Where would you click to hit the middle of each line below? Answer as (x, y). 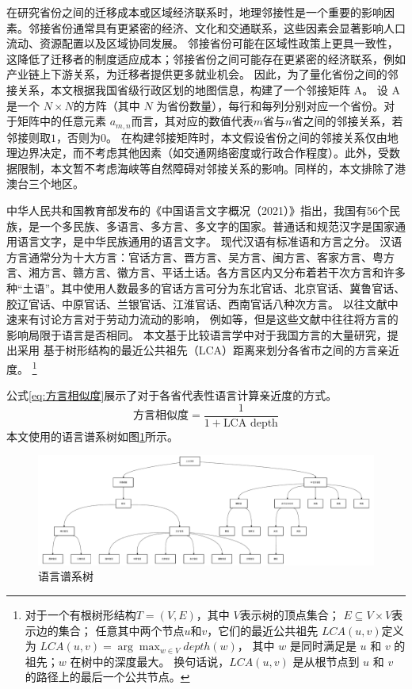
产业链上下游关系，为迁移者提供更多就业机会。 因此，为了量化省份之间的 (197, 74)
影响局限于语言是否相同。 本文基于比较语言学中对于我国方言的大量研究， (197, 334)
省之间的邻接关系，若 (347, 121)
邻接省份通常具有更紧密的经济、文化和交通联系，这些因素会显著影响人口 (217, 27)
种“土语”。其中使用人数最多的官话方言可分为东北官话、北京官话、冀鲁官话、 (206, 287)
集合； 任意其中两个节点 (121, 630)
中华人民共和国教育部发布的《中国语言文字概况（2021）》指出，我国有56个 (198, 210)
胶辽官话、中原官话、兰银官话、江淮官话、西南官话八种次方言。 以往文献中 (202, 303)
